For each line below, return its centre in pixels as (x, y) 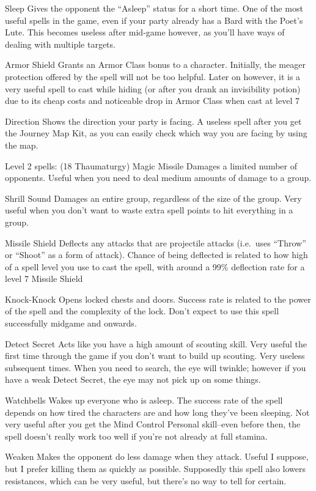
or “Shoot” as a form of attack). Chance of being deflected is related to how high (156, 255)
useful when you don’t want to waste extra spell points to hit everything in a (149, 210)
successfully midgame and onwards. (71, 323)
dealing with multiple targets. (60, 44)
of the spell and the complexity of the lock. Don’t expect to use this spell (142, 311)
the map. (22, 145)
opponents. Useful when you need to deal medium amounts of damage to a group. (158, 178)
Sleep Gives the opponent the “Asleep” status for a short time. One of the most (154, 8)
